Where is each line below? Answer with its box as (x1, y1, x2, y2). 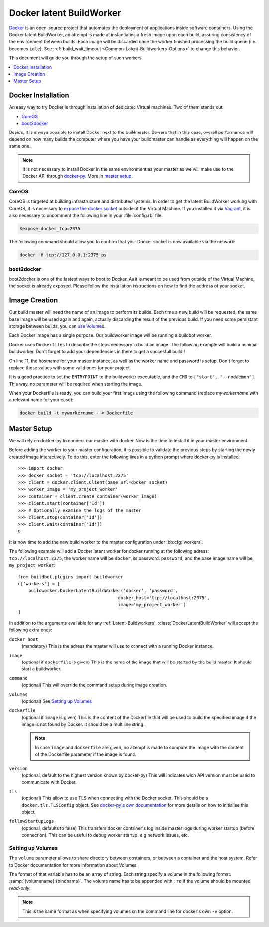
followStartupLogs (9, 818, 54, 824)
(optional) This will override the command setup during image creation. (21, 682, 168, 688)
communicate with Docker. (21, 779, 77, 785)
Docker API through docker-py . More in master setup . (22, 173, 133, 179)
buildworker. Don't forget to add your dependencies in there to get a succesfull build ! (9, 349, 185, 355)
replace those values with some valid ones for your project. (9, 364, 131, 371)
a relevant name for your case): (9, 397, 74, 403)
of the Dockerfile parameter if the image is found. (35, 751, 136, 757)
